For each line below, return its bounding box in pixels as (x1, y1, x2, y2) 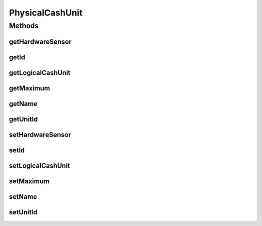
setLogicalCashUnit (9, 161, 70, 170)
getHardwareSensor (9, 37, 72, 46)
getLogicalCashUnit (9, 69, 71, 77)
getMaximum (9, 84, 50, 92)
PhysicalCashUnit (9, 7, 82, 18)
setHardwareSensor (9, 130, 71, 139)
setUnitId (9, 208, 37, 216)
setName (9, 192, 37, 201)
